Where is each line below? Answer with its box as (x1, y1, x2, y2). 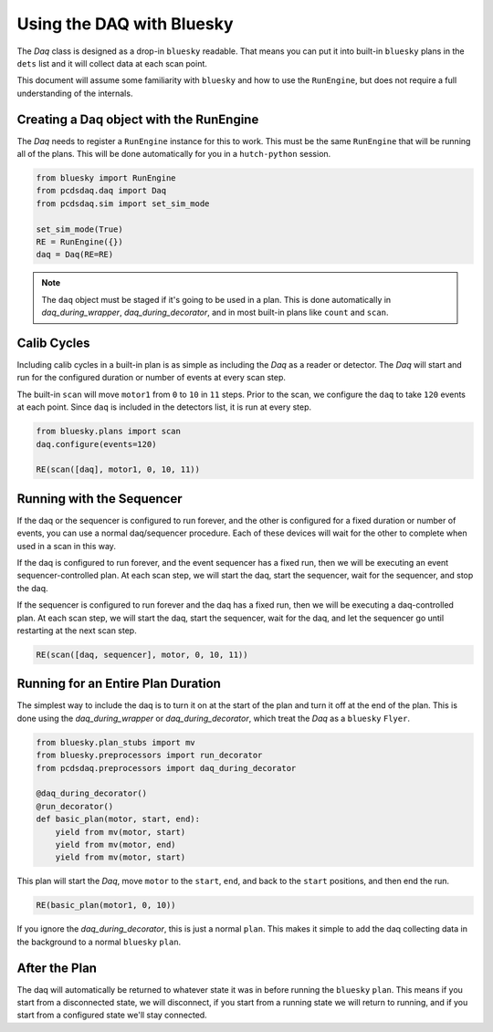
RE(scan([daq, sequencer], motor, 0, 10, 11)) (36, 649, 248, 660)
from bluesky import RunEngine (36, 173, 177, 182)
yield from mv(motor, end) (55, 839, 177, 850)
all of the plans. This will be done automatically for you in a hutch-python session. (16, 149, 331, 160)
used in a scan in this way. (16, 540, 116, 551)
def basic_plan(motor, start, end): (36, 814, 201, 825)
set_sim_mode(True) (36, 224, 123, 235)
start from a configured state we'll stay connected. (16, 1009, 207, 1021)
